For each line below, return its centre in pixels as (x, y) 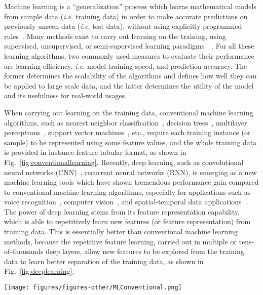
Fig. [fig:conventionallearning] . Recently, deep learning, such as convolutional (124, 162)
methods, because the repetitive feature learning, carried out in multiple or (120, 241)
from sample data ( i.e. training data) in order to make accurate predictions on (126, 16)
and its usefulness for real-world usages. (66, 95)
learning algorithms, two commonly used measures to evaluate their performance (129, 55)
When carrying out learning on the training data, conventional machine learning (129, 112)
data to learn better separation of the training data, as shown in (104, 261)
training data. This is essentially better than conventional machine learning (121, 231)
